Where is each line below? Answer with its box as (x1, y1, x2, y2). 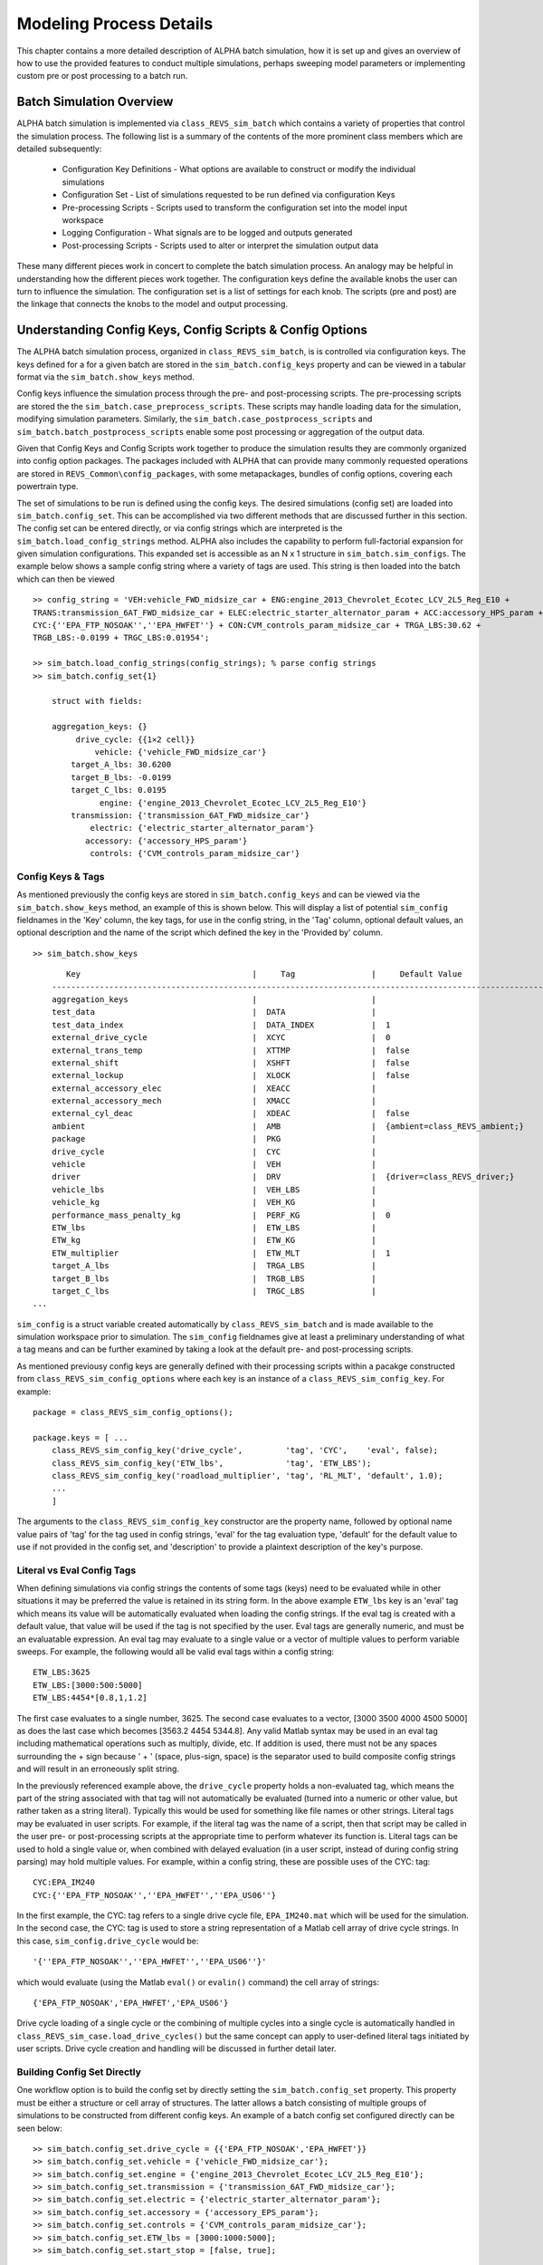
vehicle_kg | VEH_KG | (51, 1197, 376, 1208)
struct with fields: (51, 696, 143, 707)
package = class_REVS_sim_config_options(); (33, 1407, 234, 1418)
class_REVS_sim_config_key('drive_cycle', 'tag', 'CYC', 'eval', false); (51, 1445, 439, 1456)
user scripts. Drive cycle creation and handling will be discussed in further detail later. (16, 2043, 337, 2054)
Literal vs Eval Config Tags (16, 1564, 137, 1576)
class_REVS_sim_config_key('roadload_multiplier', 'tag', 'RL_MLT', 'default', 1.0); (51, 1470, 443, 1480)
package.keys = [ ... (33, 1432, 129, 1442)
